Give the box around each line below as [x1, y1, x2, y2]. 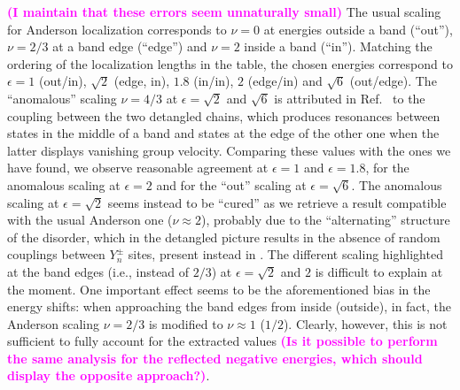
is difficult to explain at [315, 262, 443, 280]
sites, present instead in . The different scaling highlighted [128, 245, 443, 264]
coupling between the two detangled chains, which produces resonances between [7, 106, 441, 125]
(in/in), [193, 72, 234, 90]
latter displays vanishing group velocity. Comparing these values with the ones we [7, 141, 451, 159]
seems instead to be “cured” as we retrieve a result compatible [107, 193, 447, 211]
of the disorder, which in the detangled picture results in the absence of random [7, 227, 441, 246]
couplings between [7, 245, 105, 264]
